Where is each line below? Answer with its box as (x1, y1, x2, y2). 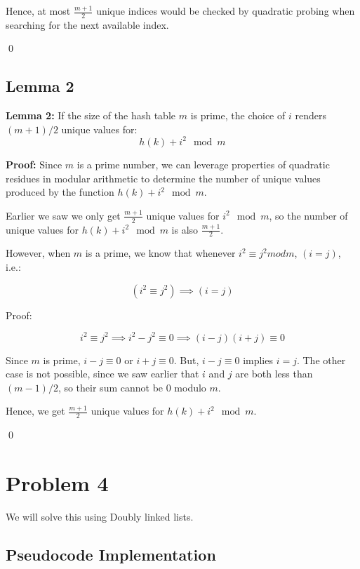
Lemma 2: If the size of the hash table (6, 108, 176, 123)
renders (295, 108, 326, 123)
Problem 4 (6, 469, 109, 497)
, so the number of (269, 208, 348, 222)
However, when (6, 246, 71, 260)
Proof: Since (6, 156, 62, 171)
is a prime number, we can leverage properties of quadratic (76, 156, 330, 171)
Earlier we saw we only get (6, 208, 121, 222)
